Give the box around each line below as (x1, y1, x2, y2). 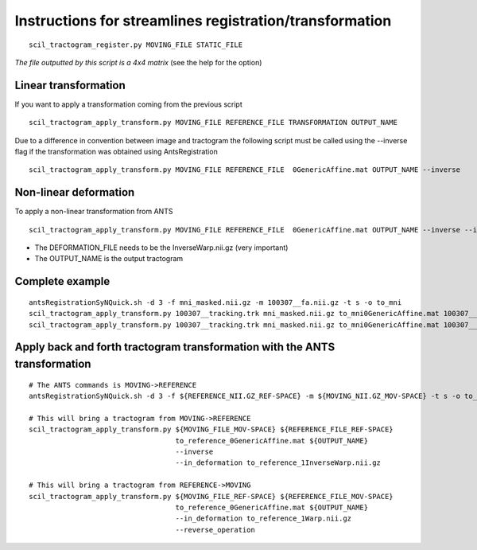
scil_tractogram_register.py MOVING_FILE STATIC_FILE (29, 40, 242, 49)
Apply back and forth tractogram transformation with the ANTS (14, 341, 335, 354)
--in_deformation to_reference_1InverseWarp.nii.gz (175, 458, 382, 467)
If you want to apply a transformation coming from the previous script (14, 99, 242, 109)
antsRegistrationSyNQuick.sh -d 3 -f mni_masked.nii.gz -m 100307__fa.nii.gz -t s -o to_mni (29, 298, 402, 306)
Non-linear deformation (14, 185, 135, 199)
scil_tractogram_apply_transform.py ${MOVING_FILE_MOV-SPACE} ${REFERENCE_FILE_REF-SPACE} (29, 425, 394, 434)
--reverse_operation (175, 525, 256, 534)
